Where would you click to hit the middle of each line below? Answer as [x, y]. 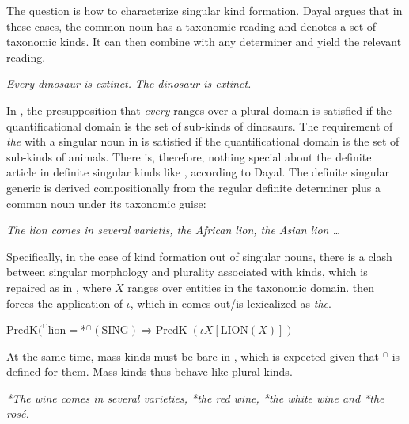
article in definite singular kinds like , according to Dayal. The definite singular [198, 172]
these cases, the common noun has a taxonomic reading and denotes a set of [191, 26]
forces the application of [65, 303]
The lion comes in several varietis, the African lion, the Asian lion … [174, 230]
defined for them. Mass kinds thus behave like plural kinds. [150, 371]
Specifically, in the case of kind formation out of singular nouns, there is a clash [199, 256]
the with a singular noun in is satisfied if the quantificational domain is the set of [203, 141]
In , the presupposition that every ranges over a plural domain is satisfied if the [199, 110]
